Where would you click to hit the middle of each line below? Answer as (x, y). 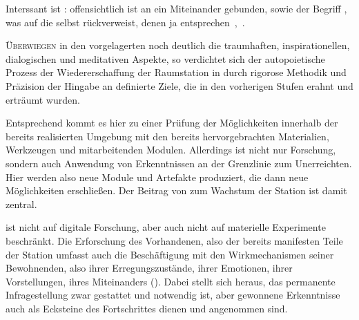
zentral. (21, 204)
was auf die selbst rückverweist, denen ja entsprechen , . (125, 22)
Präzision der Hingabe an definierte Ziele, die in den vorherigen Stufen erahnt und (179, 85)
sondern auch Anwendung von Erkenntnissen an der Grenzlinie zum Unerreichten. (179, 163)
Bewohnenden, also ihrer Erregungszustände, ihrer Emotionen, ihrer (149, 268)
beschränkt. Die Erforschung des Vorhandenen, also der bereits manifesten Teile (174, 240)
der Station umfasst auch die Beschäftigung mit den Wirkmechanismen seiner (170, 254)
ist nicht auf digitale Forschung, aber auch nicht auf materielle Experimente (166, 227)
